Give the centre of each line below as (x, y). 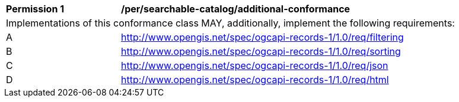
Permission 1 (35, 9)
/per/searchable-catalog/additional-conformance (236, 9)
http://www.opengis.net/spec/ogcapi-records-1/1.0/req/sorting (261, 51)
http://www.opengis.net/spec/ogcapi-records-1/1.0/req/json (255, 65)
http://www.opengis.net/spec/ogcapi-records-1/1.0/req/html (255, 80)
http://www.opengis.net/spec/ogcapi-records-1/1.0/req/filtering (262, 37)
